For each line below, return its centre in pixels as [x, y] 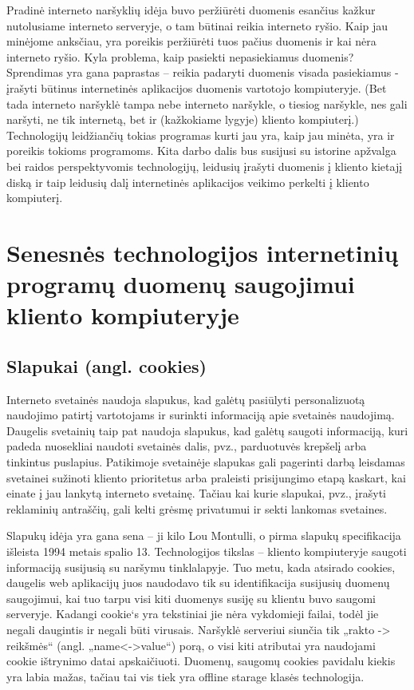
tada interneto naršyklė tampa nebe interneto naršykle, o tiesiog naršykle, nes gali [207, 103]
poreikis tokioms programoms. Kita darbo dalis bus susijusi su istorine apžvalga [201, 151]
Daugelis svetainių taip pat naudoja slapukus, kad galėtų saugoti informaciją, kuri [207, 430]
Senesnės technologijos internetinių [203, 252]
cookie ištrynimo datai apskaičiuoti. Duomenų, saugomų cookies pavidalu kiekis [201, 661]
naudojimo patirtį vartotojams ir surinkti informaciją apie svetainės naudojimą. [201, 415]
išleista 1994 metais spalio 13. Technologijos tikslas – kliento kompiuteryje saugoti [207, 551]
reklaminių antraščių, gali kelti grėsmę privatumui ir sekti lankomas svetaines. [197, 508]
